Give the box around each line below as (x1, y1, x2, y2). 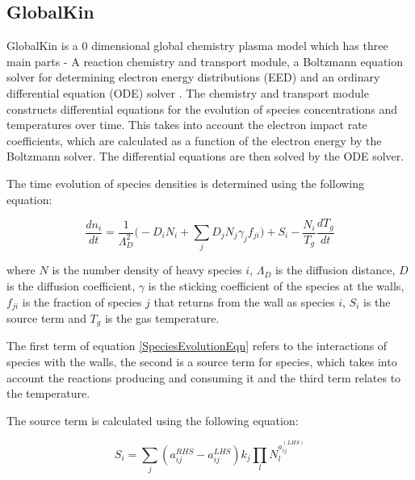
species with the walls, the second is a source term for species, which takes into (6, 353, 397, 370)
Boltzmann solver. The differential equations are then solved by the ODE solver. (6, 148, 405, 165)
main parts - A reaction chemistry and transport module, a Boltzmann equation (6, 52, 404, 69)
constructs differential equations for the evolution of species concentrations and (6, 100, 398, 117)
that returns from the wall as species (153, 293, 335, 310)
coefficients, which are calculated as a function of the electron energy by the (6, 131, 382, 148)
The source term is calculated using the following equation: (6, 411, 299, 428)
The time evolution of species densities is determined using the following (6, 174, 365, 191)
